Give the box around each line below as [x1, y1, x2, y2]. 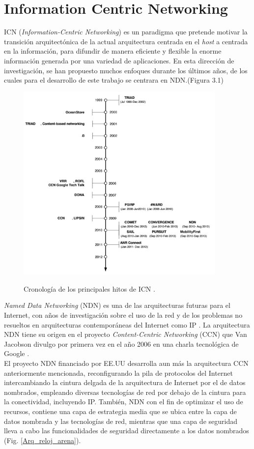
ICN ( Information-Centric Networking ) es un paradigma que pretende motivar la [4, 27, 248, 37]
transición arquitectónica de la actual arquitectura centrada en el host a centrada [4, 36, 248, 46]
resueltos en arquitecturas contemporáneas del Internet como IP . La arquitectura [4, 319, 250, 329]
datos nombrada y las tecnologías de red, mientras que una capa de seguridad [4, 416, 237, 426]
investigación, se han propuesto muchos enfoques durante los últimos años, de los [4, 65, 248, 75]
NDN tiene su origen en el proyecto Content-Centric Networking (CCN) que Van [4, 329, 247, 339]
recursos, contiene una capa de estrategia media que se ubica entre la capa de [4, 406, 237, 416]
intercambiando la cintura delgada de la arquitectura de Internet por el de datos [4, 377, 246, 388]
